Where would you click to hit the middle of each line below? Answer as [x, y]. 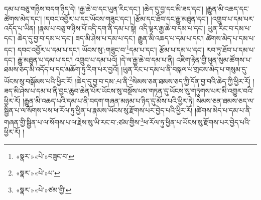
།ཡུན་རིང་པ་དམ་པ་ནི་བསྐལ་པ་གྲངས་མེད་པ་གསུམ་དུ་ [184, 69]
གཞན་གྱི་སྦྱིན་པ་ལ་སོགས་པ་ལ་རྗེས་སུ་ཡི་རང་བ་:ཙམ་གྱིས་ [72, 122]
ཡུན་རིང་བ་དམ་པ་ [229, 28]
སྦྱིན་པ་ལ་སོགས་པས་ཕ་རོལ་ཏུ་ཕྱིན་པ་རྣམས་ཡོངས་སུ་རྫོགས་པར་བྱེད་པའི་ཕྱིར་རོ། [98, 110]
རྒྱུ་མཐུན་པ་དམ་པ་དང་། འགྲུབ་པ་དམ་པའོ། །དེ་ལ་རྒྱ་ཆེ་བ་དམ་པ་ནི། [96, 59]
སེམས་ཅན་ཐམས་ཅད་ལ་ [225, 100]
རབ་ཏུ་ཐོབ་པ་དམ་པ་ [231, 50]
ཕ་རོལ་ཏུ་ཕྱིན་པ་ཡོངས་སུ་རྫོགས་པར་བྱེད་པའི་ [197, 122]
